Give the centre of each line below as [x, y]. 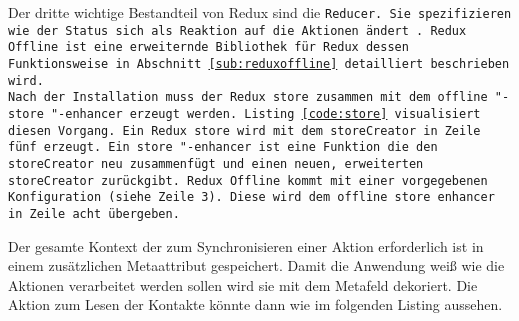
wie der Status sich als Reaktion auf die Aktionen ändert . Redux [237, 30]
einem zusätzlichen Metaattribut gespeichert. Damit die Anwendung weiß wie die [256, 265]
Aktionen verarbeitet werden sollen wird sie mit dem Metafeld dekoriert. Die [243, 284]
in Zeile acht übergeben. [94, 213]
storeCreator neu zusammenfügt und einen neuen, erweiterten [216, 163]
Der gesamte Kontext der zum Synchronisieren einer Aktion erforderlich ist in [246, 245]
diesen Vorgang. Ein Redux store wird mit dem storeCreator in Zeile [244, 130]
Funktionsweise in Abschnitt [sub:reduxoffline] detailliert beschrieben [259, 63]
